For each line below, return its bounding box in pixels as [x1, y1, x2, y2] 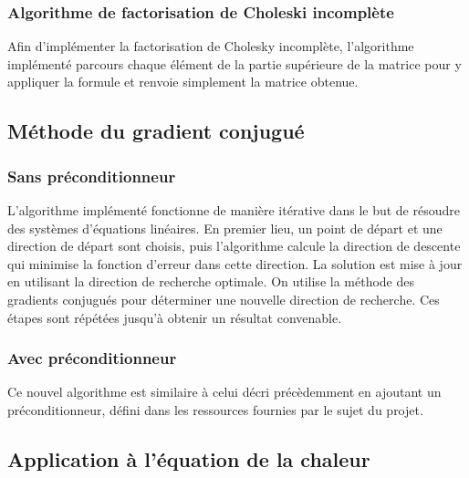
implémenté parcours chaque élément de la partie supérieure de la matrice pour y [7, 54, 462, 73]
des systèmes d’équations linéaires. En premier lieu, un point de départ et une [7, 218, 443, 237]
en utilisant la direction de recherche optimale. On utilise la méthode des [7, 272, 414, 291]
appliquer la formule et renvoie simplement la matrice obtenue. [7, 72, 359, 91]
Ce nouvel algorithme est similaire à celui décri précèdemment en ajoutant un [7, 382, 442, 401]
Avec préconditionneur [7, 347, 177, 369]
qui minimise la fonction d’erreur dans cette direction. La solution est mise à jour [7, 254, 463, 273]
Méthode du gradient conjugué [7, 117, 305, 145]
